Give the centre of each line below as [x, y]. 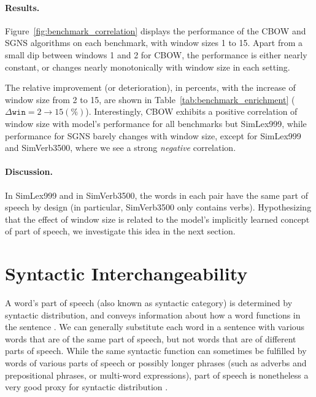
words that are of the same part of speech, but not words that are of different [151, 338]
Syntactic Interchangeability [126, 273]
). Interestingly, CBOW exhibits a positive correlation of [191, 111]
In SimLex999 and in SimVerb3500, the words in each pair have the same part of [157, 195]
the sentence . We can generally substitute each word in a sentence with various [155, 327]
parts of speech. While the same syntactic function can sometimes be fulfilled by [156, 351]
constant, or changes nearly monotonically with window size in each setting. [148, 67]
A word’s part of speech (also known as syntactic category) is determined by [149, 303]
